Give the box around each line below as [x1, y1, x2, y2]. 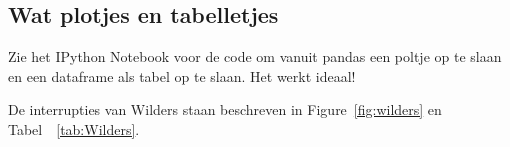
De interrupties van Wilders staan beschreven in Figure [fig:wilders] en [8, 99, 442, 120]
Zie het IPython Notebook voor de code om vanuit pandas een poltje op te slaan [8, 46, 502, 67]
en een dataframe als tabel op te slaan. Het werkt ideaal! [8, 65, 356, 86]
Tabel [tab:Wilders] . [8, 118, 140, 139]
